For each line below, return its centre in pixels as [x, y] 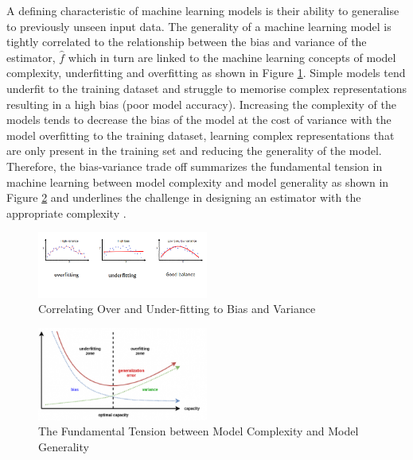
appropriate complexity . [66, 213]
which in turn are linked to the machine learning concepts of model [232, 57]
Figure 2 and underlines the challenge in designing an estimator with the [184, 197]
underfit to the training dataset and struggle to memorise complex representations [207, 88]
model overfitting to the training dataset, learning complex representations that [201, 135]
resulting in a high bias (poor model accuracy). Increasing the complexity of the [202, 104]
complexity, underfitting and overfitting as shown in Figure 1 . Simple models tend [206, 73]
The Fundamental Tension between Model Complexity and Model [199, 431]
